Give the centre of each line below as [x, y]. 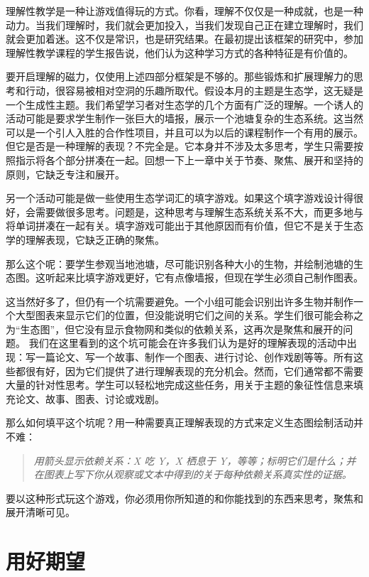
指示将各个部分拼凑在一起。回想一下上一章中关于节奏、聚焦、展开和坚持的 [189, 160]
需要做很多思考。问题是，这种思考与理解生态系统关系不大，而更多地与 [199, 211]
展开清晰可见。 [40, 512]
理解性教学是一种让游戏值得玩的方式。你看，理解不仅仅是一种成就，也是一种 [184, 11]
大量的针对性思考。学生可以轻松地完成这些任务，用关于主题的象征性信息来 [180, 385]
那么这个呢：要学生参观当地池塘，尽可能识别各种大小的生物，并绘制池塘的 [180, 263]
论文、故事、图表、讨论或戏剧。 [90, 398]
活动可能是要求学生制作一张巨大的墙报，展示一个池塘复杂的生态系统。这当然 [184, 118]
